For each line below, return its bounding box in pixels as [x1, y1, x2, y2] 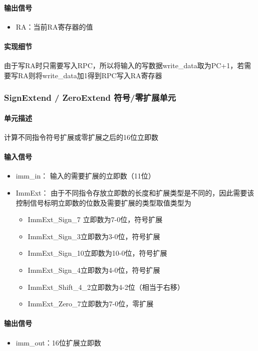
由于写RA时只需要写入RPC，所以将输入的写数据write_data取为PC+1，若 [4, 60, 244, 71]
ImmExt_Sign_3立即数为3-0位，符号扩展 [28, 231, 160, 241]
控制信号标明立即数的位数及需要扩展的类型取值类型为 [16, 197, 191, 208]
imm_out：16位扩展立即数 [16, 337, 101, 347]
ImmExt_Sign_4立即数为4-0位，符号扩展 [28, 264, 160, 275]
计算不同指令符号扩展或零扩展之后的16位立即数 [4, 132, 158, 142]
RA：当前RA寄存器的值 [16, 21, 93, 32]
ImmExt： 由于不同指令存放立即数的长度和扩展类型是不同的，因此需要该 [16, 188, 254, 198]
